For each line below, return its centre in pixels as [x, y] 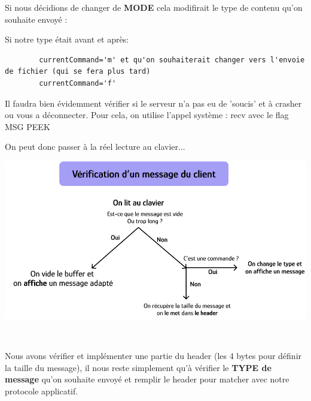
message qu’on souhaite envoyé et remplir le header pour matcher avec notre [147, 379]
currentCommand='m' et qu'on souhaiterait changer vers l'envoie [172, 60]
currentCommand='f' [78, 83]
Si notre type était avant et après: [67, 39]
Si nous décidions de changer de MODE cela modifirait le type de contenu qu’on [154, 7]
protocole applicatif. [42, 391]
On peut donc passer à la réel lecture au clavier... [95, 147]
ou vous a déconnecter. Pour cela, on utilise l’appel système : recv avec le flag [147, 115]
